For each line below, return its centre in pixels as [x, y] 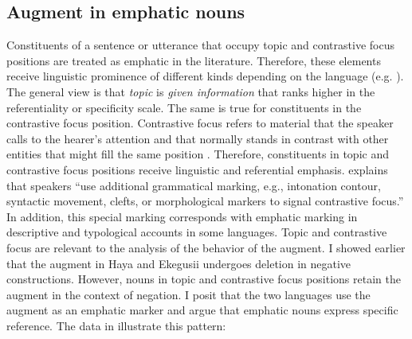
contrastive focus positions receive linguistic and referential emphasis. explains [197, 169]
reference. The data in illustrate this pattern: [116, 325]
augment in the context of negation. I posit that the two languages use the [188, 294]
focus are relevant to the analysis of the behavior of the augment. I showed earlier [206, 247]
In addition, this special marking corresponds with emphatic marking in [182, 216]
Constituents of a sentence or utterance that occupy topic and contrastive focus [200, 45]
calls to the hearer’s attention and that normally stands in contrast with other [198, 138]
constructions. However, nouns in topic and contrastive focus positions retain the [204, 279]
